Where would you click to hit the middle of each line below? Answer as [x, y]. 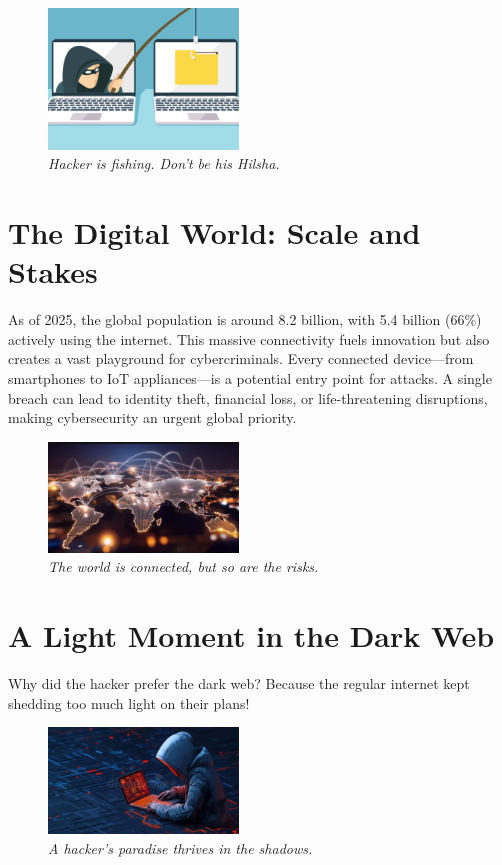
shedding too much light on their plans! [129, 702]
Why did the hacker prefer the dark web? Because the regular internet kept [239, 683]
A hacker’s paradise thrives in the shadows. [180, 847]
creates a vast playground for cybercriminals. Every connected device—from [241, 358]
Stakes [53, 271]
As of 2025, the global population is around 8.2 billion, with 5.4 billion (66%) [245, 319]
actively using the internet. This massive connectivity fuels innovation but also [249, 338]
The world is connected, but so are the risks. [183, 566]
